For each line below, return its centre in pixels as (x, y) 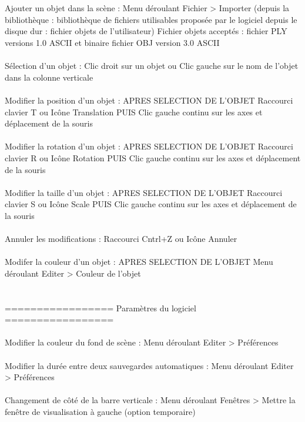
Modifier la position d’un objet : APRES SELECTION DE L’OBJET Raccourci (149, 100)
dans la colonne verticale (49, 77)
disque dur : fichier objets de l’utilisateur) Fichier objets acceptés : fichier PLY (146, 31)
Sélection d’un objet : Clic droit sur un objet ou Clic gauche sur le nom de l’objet (152, 66)
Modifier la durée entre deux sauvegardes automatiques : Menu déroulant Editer (149, 365)
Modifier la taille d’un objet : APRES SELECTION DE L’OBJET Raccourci (144, 192)
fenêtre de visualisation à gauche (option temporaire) (100, 411)
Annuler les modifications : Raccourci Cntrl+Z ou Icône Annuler (121, 239)
